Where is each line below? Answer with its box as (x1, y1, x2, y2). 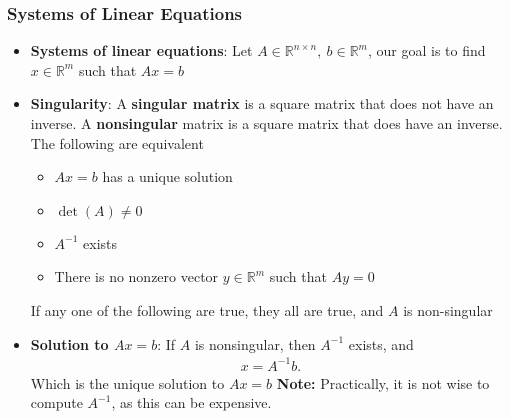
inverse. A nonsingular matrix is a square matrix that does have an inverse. (30, 113, 503, 133)
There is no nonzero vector (54, 266, 219, 287)
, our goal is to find (367, 40, 486, 61)
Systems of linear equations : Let (30, 40, 253, 61)
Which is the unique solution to (30, 372, 225, 393)
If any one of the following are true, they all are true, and (30, 299, 384, 320)
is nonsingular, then (194, 333, 316, 354)
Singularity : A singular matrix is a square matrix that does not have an (30, 93, 494, 114)
